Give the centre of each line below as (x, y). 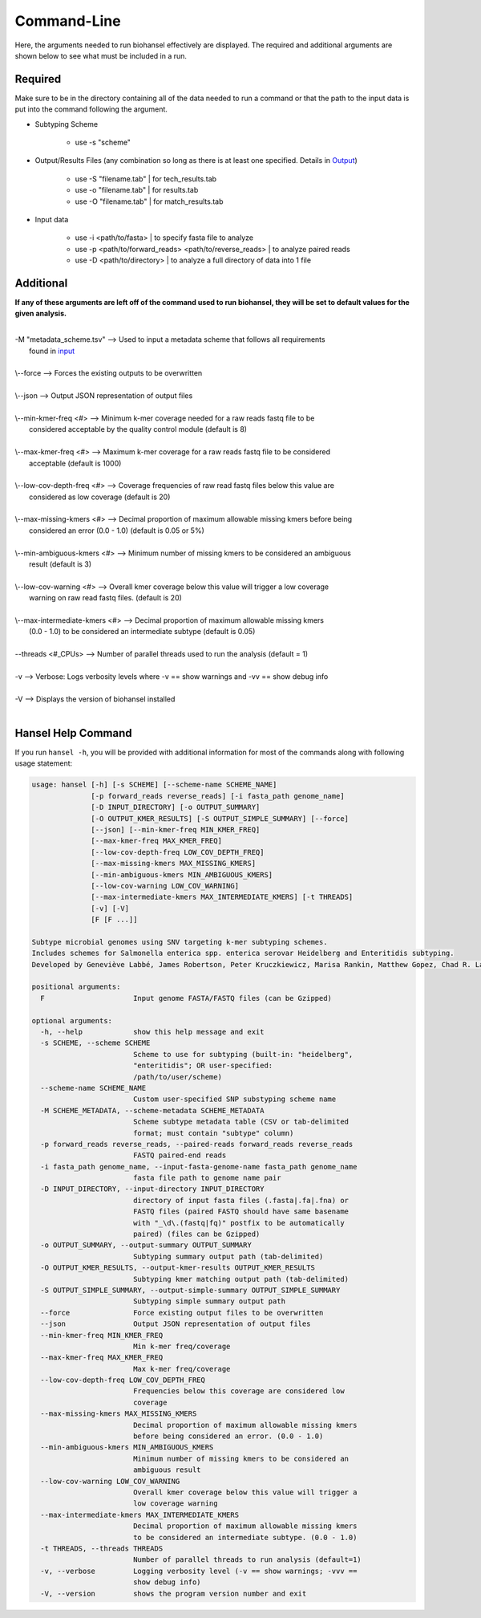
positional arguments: (76, 987)
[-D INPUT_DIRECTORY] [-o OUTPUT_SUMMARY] (176, 807)
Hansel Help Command (73, 733)
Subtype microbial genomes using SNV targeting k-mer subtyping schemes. (180, 942)
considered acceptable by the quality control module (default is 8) (138, 429)
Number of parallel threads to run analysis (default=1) (247, 1560)
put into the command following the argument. (91, 109)
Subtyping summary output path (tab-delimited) (228, 1256)
